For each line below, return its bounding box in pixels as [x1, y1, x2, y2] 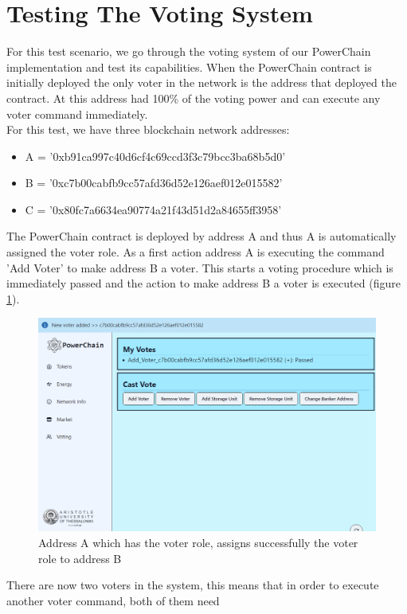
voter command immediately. [6, 105, 148, 122]
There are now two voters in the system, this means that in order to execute [6, 577, 379, 593]
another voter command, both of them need [6, 592, 220, 608]
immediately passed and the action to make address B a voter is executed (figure [6, 275, 401, 291]
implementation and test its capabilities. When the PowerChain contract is [6, 58, 372, 75]
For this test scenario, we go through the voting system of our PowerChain [6, 43, 371, 60]
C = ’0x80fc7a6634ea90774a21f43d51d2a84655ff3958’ [25, 201, 282, 217]
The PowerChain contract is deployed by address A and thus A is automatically [6, 228, 397, 244]
